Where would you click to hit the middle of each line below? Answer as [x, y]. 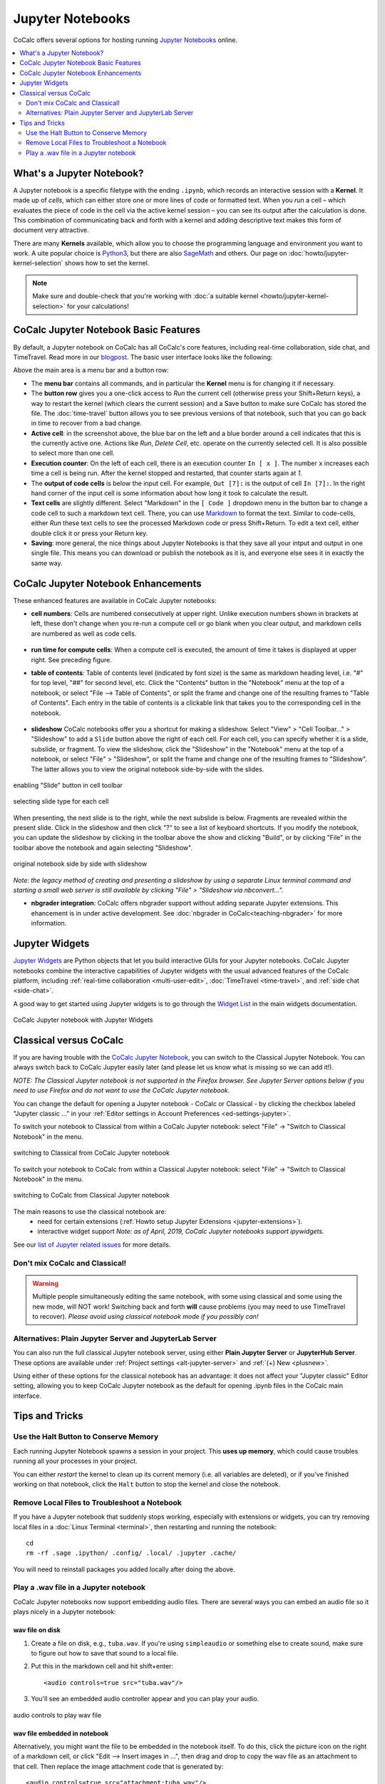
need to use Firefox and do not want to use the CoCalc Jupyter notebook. [122, 1090]
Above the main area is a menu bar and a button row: [91, 370]
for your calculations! [98, 306]
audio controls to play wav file [57, 1715]
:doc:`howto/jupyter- [319, 253]
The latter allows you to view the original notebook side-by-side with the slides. [148, 769]
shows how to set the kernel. [107, 263]
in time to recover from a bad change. [86, 423]
